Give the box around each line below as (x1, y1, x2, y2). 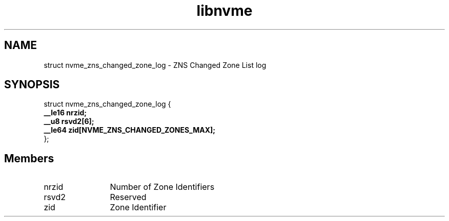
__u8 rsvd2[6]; (44, 117, 94, 126)
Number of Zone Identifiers (110, 182, 215, 192)
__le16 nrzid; (44, 108, 87, 117)
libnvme (196, 2, 253, 19)
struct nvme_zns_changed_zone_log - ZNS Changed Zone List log (44, 60, 267, 69)
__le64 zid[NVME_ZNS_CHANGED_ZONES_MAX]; (44, 126, 216, 135)
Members (4, 152, 54, 165)
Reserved (110, 192, 147, 203)
